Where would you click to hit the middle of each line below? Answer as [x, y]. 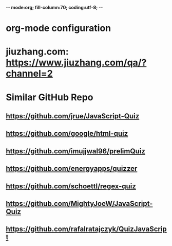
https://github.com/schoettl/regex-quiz [71, 186]
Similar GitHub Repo [50, 97]
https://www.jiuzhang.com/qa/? [76, 63]
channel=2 [29, 74]
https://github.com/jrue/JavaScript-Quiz [73, 116]
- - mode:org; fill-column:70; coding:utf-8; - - [54, 7]
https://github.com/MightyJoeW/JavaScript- [79, 204]
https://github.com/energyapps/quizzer [72, 169]
